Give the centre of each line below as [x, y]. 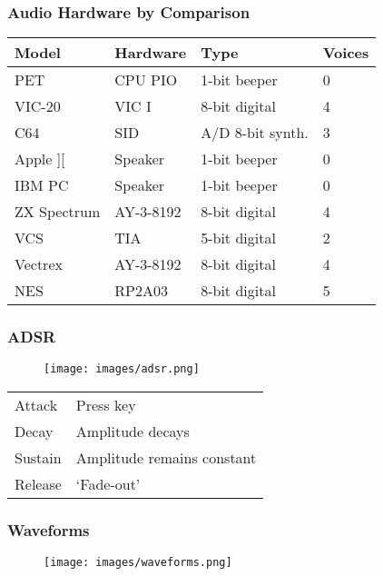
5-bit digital [238, 238]
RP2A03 [141, 291]
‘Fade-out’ [108, 484]
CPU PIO [146, 80]
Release [38, 484]
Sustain [38, 458]
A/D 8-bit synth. [255, 133]
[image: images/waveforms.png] [138, 563]
